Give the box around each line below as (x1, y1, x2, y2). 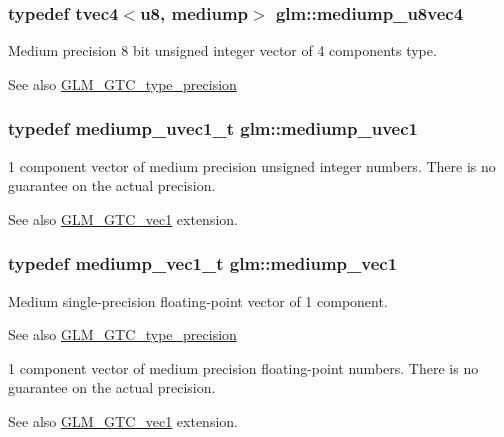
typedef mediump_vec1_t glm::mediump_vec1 (8, 251, 398, 276)
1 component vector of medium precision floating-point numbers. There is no (8, 357, 479, 378)
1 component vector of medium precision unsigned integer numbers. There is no (8, 155, 496, 176)
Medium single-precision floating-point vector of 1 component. (8, 290, 388, 311)
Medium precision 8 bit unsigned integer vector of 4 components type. (8, 40, 437, 61)
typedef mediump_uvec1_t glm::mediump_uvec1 (8, 116, 418, 141)
